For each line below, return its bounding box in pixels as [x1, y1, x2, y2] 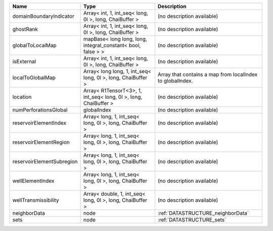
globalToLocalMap [12, 42, 57, 49]
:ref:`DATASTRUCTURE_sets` [157, 216, 226, 223]
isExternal [12, 58, 36, 65]
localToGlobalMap [12, 74, 56, 81]
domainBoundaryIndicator [12, 13, 74, 20]
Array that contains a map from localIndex [157, 71, 258, 78]
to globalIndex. [157, 78, 193, 84]
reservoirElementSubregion [12, 158, 78, 165]
